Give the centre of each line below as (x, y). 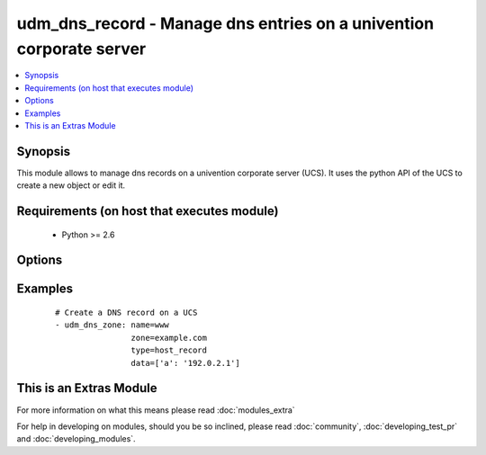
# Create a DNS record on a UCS (126, 313)
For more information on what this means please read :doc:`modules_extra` (156, 410)
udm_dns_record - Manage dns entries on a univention (225, 23)
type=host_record (169, 350)
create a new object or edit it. (71, 185)
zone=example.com (169, 338)
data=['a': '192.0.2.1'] (185, 363)
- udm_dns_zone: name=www (112, 325)
